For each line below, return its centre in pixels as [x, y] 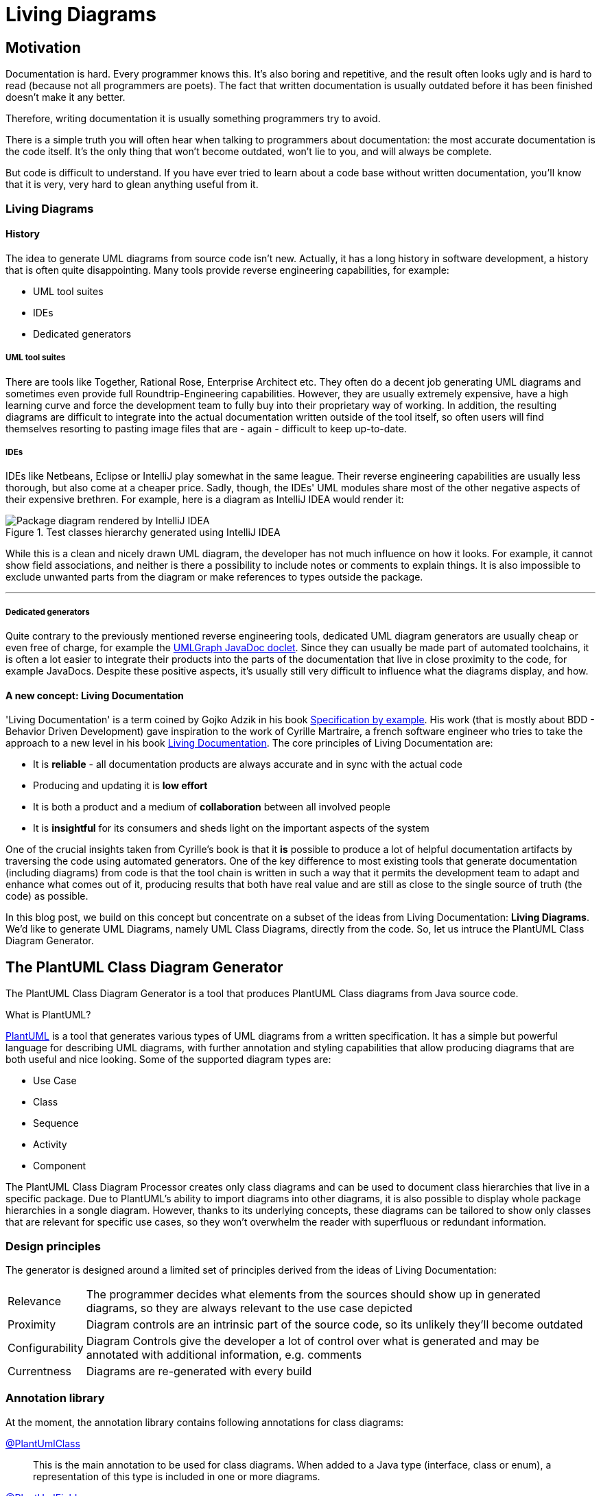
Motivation [43, 47]
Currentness [39, 1371]
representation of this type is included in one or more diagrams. [177, 1476]
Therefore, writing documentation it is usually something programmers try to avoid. [193, 119]
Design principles [53, 1246]
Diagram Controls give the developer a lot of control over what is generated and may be [313, 1341]
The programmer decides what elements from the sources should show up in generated [313, 1294]
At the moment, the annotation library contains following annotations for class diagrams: [205, 1422]
